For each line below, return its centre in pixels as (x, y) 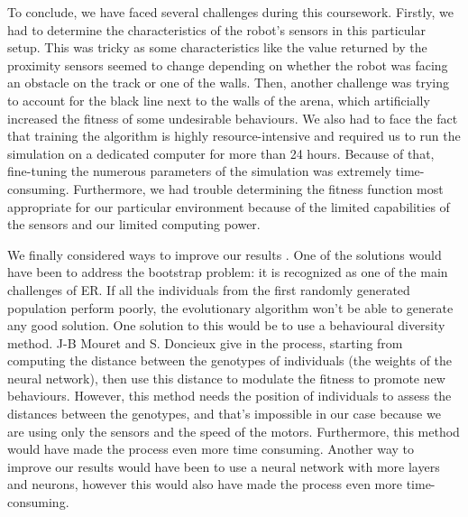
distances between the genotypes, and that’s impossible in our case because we (224, 414)
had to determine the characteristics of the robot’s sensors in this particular (216, 29)
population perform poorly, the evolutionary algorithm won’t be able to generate (230, 307)
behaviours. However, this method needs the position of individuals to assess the (229, 396)
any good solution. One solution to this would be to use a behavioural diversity (226, 325)
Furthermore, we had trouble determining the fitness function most (258, 188)
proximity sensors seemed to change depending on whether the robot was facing (228, 65)
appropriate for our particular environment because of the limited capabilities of (229, 206)
